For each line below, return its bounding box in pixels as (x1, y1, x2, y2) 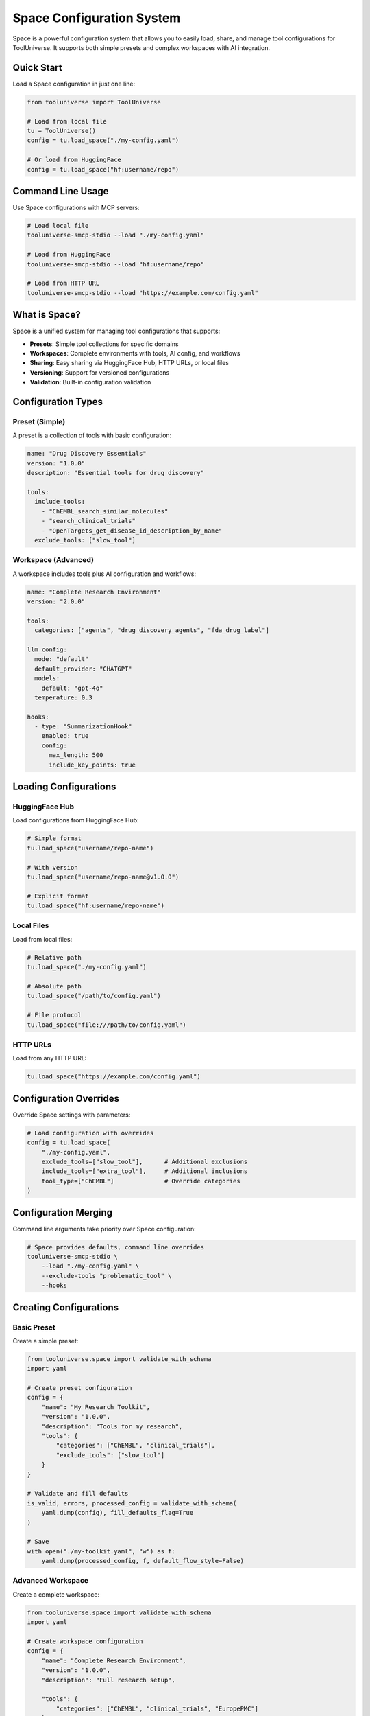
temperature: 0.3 (34, 693, 92, 702)
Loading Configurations (12, 781, 116, 793)
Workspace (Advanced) (12, 555, 94, 565)
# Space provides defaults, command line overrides (27, 1243, 205, 1251)
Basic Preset (12, 1322, 56, 1332)
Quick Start (12, 62, 62, 73)
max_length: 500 (49, 752, 103, 759)
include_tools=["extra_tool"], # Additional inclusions (41, 1168, 248, 1175)
